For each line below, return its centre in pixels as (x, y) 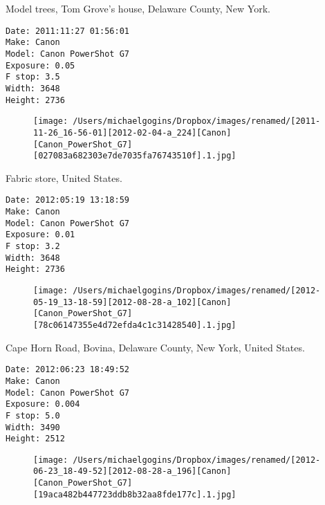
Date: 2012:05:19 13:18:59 (67, 200)
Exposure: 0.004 (43, 404)
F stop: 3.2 (33, 247)
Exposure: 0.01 (40, 235)
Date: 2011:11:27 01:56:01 (67, 31)
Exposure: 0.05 (40, 65)
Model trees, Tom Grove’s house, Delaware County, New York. (138, 8)
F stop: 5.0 (33, 415)
